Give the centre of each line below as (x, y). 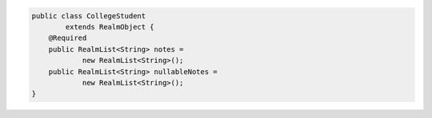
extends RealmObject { (110, 27)
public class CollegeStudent (89, 16)
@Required (68, 38)
